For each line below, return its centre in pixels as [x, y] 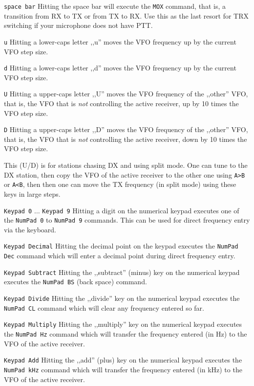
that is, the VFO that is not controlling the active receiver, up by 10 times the [121, 103]
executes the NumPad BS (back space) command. [75, 282]
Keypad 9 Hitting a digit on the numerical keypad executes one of [141, 210]
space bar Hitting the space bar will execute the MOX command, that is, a [115, 6]
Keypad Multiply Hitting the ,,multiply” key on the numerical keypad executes [123, 324]
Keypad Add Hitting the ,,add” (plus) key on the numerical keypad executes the [123, 360]
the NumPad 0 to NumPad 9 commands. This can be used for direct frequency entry [127, 220]
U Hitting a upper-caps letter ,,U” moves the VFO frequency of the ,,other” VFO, [126, 94]
